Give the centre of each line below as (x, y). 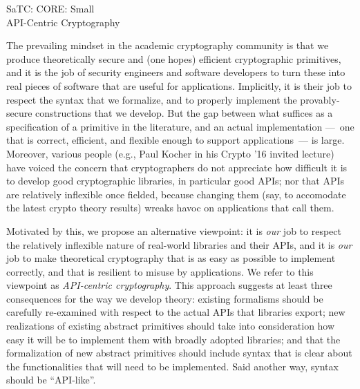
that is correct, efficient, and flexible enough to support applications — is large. (176, 140)
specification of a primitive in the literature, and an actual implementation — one (180, 126)
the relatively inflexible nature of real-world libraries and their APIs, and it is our (179, 244)
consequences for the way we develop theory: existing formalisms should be (165, 298)
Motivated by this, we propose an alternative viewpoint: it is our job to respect (174, 230)
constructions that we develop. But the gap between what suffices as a (184, 113)
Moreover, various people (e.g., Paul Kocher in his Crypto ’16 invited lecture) (170, 153)
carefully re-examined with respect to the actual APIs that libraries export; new (176, 312)
